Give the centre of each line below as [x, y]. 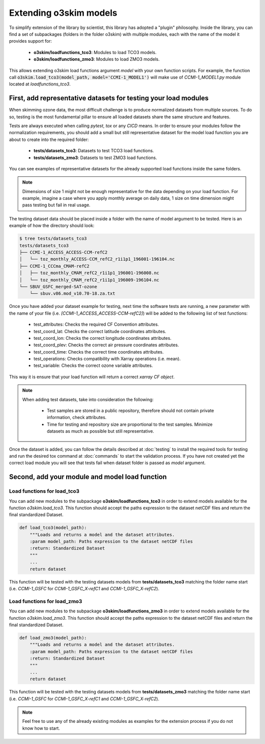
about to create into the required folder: [49, 139]
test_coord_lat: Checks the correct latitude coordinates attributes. [100, 331]
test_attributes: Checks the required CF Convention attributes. [96, 325]
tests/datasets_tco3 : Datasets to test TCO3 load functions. [94, 151]
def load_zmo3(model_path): [53, 638]
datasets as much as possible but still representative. [101, 431]
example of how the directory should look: [52, 225]
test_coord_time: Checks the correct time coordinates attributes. [99, 352]
